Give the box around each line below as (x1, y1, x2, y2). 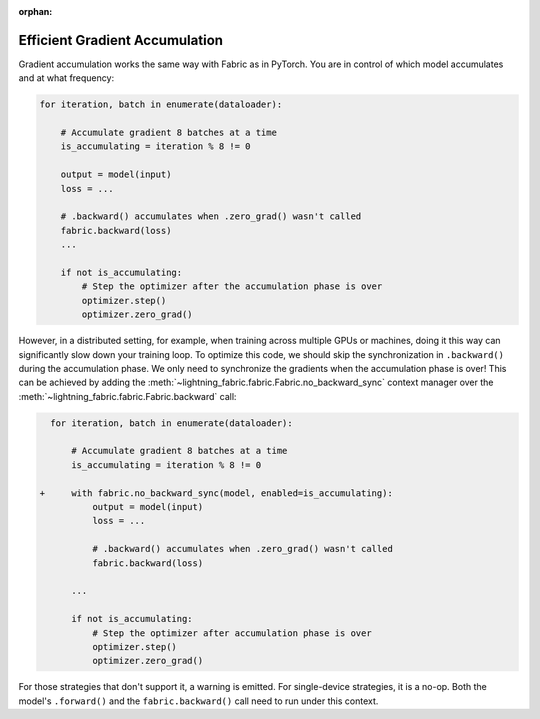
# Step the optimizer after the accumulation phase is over (81, 281, 383, 292)
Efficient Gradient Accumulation (18, 31, 224, 49)
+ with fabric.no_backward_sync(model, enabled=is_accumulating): (39, 487, 394, 499)
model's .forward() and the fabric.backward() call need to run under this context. (18, 695, 379, 707)
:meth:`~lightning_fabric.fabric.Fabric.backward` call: (18, 390, 237, 402)
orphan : (18, 6, 53, 17)
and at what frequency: (18, 72, 115, 84)
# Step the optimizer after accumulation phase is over (91, 627, 372, 639)
